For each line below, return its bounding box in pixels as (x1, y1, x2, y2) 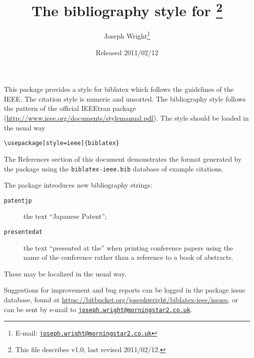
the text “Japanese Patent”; (23, 211, 107, 221)
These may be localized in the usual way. (4, 268, 127, 278)
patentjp (4, 197, 32, 204)
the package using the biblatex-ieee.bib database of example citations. (4, 163, 224, 173)
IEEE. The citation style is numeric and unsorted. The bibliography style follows (4, 93, 246, 104)
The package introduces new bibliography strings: (4, 180, 152, 190)
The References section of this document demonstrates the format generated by (4, 153, 242, 164)
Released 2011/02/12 (96, 47, 158, 57)
